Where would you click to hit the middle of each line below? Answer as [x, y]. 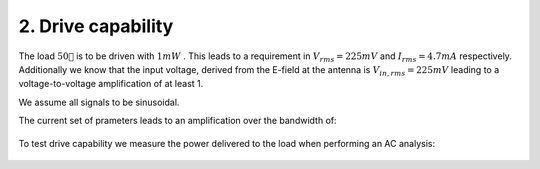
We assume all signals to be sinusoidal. [99, 102]
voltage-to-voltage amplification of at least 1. [111, 84]
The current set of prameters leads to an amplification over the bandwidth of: [177, 121]
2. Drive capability [96, 26]
